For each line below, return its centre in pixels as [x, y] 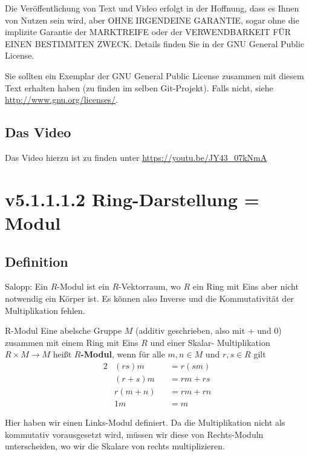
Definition [37, 261]
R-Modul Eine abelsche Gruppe [63, 331]
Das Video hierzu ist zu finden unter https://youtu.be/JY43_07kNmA [136, 157]
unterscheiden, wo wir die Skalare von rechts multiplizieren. [115, 446]
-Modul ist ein [83, 286]
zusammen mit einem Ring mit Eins [72, 342]
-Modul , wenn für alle [123, 354]
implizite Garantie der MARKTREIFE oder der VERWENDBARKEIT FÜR [148, 32]
